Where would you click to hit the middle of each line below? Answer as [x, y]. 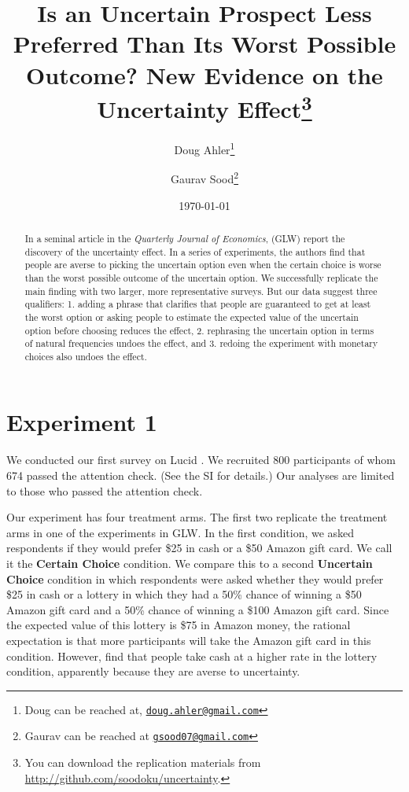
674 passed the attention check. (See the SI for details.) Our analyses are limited [201, 475]
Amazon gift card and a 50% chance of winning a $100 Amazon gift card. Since [198, 609]
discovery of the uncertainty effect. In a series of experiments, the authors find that [195, 251]
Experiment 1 [82, 422]
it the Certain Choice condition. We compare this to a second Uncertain [190, 563]
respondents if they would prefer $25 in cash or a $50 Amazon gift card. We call [199, 548]
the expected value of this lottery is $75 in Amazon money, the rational [179, 625]
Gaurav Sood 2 [204, 177]
